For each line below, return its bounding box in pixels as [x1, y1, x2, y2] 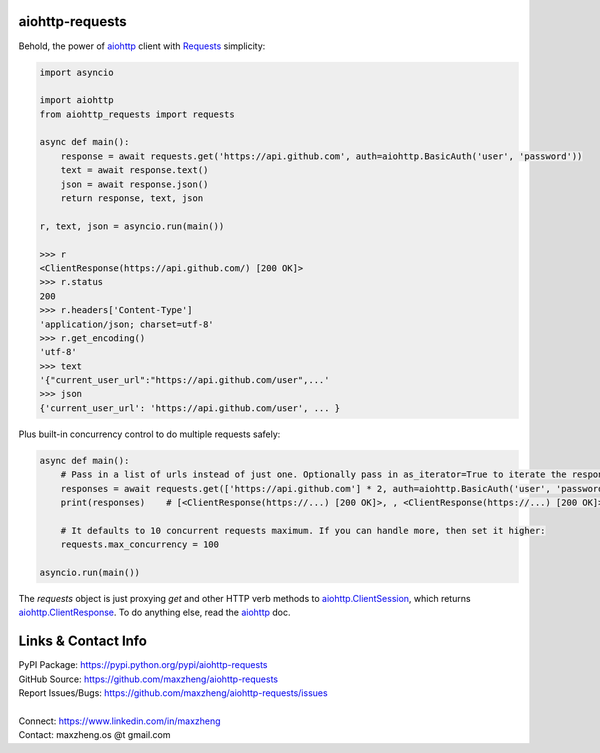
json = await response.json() [60, 178, 209, 190]
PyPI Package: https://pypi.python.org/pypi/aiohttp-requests [18, 659, 268, 671]
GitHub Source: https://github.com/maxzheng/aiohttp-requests [18, 673, 279, 685]
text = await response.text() [60, 165, 209, 176]
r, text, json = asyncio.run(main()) [39, 220, 225, 232]
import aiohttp [39, 95, 114, 106]
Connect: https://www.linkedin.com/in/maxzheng [18, 715, 221, 727]
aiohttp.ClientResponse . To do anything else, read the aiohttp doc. [18, 606, 291, 619]
